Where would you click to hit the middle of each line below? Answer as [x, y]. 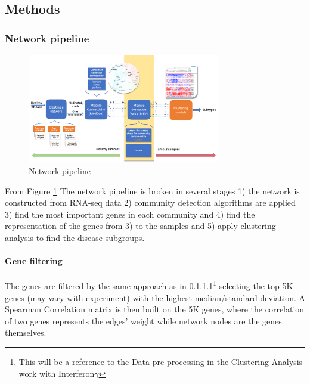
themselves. [26, 332]
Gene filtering [34, 261]
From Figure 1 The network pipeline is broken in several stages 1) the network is [152, 191]
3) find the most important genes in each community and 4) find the [130, 214]
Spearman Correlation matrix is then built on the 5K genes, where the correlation [155, 309]
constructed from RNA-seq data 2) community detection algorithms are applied [150, 202]
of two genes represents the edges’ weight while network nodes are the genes [143, 320]
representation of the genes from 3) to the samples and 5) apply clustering [140, 226]
